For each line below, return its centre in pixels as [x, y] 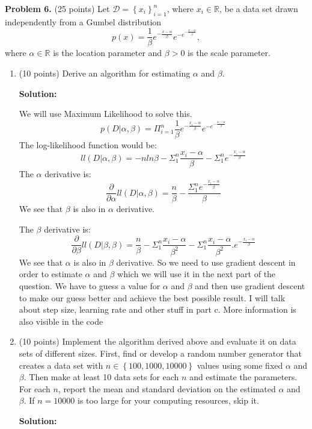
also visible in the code [61, 321]
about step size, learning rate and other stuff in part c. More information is [158, 309]
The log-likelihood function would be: [88, 144]
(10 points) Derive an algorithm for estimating [105, 73]
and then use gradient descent [250, 286]
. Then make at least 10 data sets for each [101, 377]
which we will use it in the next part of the [197, 274]
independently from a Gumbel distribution [83, 21]
